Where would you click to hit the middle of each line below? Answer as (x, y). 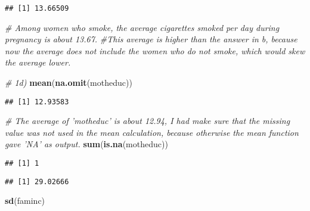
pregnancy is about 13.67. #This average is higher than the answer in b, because (151, 39)
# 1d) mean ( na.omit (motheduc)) (69, 83)
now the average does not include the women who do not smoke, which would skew (155, 50)
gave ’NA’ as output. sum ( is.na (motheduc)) (86, 144)
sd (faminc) (25, 201)
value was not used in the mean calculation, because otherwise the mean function (152, 132)
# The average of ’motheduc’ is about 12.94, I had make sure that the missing (148, 121)
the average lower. (38, 62)
